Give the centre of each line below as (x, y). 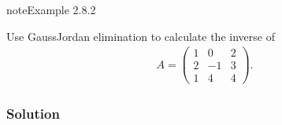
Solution (33, 114)
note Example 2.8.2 (51, 9)
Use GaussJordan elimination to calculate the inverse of (141, 36)
